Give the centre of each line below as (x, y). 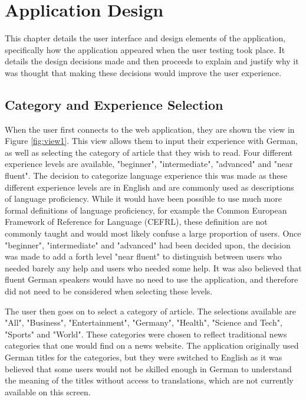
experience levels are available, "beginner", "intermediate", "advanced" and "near (149, 164)
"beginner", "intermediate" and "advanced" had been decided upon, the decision (148, 245)
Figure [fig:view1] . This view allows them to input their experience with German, (151, 141)
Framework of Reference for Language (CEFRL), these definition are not (136, 222)
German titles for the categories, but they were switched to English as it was (144, 357)
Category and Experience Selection (114, 104)
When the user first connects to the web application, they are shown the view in (150, 129)
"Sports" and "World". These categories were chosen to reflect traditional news (146, 334)
